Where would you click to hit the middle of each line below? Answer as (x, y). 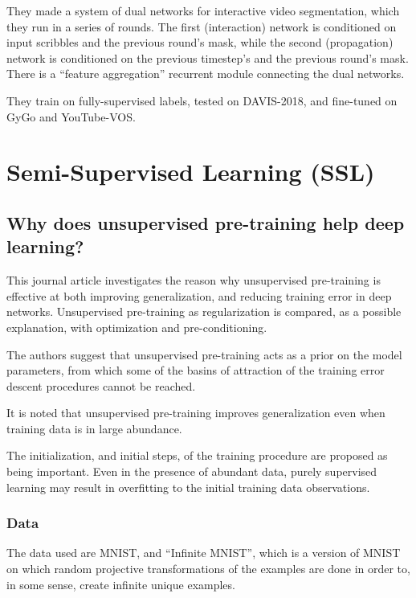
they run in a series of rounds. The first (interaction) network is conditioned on (202, 26)
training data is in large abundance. (94, 428)
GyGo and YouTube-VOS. (71, 116)
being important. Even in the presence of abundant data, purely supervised (192, 471)
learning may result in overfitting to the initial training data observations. (188, 487)
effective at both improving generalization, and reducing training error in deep (199, 295)
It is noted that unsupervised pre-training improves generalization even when (196, 413)
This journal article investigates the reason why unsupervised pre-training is (194, 280)
